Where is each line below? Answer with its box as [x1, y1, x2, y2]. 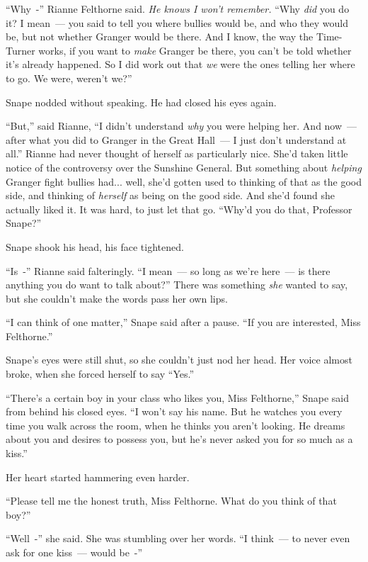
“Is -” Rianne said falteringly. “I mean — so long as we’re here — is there [6, 263, 330, 278]
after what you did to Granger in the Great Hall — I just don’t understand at [6, 132, 347, 147]
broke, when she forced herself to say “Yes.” [6, 366, 194, 381]
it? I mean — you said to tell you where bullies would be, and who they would [6, 15, 348, 30]
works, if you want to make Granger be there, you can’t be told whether [38, 43, 352, 57]
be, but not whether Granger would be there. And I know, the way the [6, 29, 314, 44]
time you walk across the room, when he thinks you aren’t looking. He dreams [6, 417, 345, 432]
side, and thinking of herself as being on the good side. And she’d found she [6, 188, 335, 203]
